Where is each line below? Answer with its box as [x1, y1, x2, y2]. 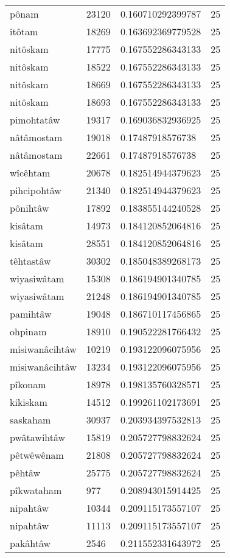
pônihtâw [10, 201, 49, 215]
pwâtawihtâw [10, 430, 66, 444]
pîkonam [10, 377, 46, 391]
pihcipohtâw [10, 183, 61, 197]
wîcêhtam [10, 166, 51, 180]
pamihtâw [10, 307, 52, 321]
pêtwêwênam [10, 448, 64, 462]
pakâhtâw [10, 536, 51, 550]
